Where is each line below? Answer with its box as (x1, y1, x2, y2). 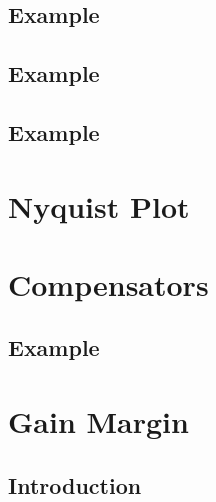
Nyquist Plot (8, 185, 190, 226)
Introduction (8, 469, 142, 500)
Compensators (8, 263, 209, 304)
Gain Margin (8, 401, 189, 442)
